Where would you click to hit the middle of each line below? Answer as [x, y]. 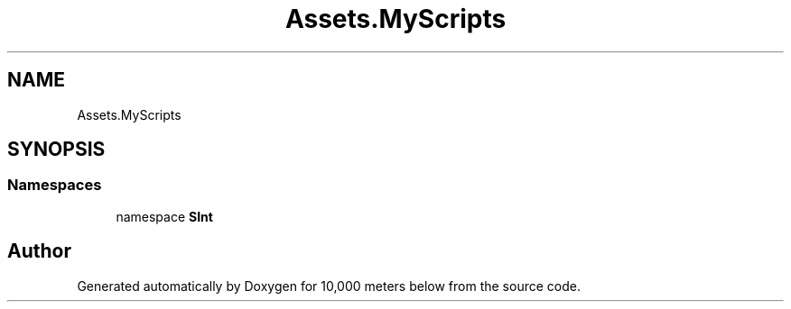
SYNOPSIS [56, 150]
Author [39, 251]
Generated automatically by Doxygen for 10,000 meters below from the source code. [329, 286]
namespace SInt [164, 216]
